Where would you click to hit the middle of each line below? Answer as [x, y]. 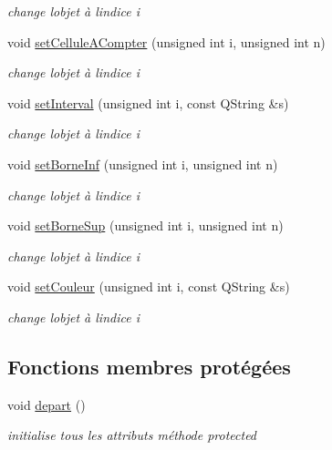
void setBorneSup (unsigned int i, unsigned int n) [145, 225]
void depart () [47, 404]
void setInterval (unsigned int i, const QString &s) [148, 102]
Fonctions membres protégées [149, 366]
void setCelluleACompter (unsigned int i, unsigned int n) [166, 41]
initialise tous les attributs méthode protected [132, 435]
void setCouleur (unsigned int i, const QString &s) [149, 286]
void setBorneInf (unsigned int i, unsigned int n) [143, 164]
